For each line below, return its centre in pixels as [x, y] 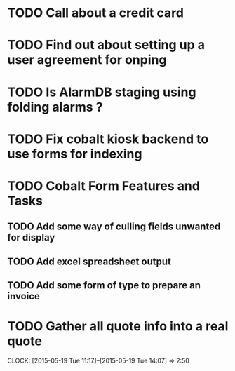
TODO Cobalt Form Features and [103, 185]
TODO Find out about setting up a [106, 45]
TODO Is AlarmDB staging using [102, 92]
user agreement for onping [87, 60]
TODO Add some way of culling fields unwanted [114, 227]
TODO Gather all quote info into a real [118, 326]
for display [31, 237]
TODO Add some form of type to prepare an [104, 285]
